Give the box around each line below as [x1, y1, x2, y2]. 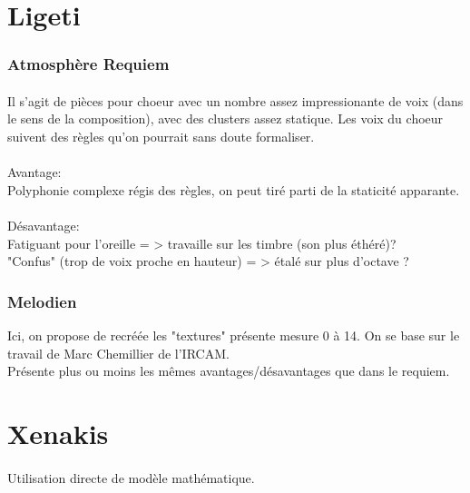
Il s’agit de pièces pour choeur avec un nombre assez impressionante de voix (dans [7, 91, 464, 110]
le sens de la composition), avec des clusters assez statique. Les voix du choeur [7, 109, 444, 128]
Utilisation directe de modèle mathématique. [7, 468, 255, 487]
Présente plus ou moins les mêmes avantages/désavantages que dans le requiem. [7, 361, 450, 380]
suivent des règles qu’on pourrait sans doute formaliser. [7, 127, 315, 145]
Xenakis [7, 414, 109, 451]
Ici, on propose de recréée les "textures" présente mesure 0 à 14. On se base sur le [7, 325, 460, 344]
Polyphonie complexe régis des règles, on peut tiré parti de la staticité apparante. [7, 180, 460, 199]
